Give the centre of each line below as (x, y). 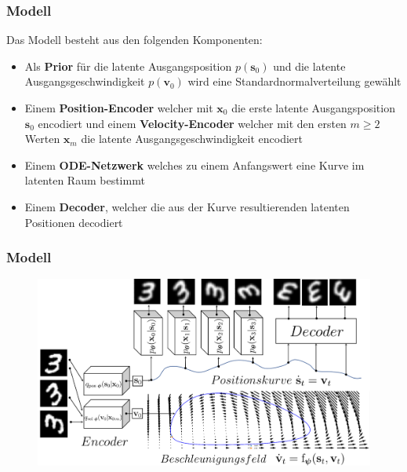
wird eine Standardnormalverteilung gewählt (294, 81)
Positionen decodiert (74, 222)
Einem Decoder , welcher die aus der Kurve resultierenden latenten (187, 206)
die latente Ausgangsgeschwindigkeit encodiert (192, 139)
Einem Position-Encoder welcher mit (119, 108)
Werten (42, 139)
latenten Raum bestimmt (85, 180)
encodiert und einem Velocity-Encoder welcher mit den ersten (192, 123)
